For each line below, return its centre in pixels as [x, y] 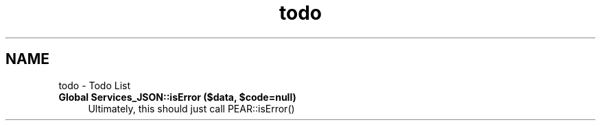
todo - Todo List [95, 85]
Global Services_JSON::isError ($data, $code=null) [177, 97]
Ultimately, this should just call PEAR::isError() [191, 108]
